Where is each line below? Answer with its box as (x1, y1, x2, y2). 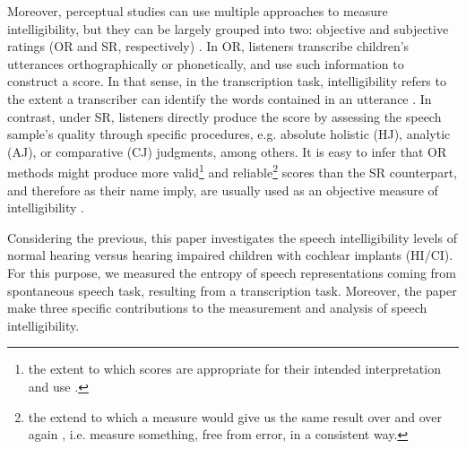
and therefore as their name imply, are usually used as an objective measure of (7, 180, 438, 199)
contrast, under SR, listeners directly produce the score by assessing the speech (7, 107, 442, 125)
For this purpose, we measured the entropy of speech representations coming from (7, 263, 457, 281)
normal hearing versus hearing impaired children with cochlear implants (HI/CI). (7, 246, 453, 264)
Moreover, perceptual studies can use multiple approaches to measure (7, 2, 388, 20)
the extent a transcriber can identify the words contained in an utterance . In (7, 89, 432, 108)
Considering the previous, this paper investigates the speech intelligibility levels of (7, 228, 457, 246)
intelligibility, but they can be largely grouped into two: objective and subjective (7, 19, 449, 38)
